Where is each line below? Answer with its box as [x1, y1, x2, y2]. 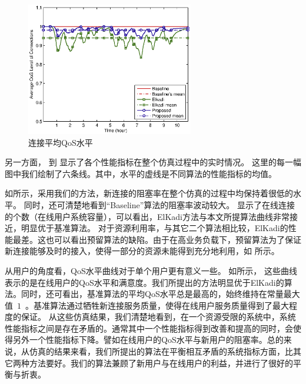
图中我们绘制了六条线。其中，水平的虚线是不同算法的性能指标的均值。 [5, 167, 277, 179]
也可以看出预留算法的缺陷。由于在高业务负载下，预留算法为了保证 [45, 233, 301, 245]
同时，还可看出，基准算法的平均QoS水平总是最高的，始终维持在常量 [21, 288, 284, 300]
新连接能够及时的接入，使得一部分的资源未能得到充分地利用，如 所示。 [5, 245, 280, 257]
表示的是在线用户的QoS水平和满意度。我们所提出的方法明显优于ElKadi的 [5, 276, 284, 288]
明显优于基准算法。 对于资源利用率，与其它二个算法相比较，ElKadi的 [21, 222, 288, 234]
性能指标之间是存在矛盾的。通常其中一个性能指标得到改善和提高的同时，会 [5, 322, 293, 334]
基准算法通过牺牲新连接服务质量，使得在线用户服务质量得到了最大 [33, 299, 289, 311]
